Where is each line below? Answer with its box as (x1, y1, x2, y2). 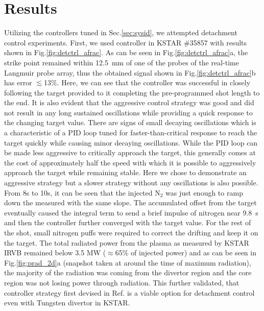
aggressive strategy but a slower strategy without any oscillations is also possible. (4, 177, 258, 188)
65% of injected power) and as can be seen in (115, 247, 256, 258)
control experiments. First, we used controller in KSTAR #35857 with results (4, 37, 247, 47)
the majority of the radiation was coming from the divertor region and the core (4, 267, 252, 278)
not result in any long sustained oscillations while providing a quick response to (4, 107, 253, 117)
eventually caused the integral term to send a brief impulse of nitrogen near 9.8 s (4, 207, 258, 218)
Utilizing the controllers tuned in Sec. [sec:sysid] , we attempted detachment (4, 27, 237, 38)
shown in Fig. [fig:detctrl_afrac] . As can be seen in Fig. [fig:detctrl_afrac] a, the (4, 47, 248, 58)
